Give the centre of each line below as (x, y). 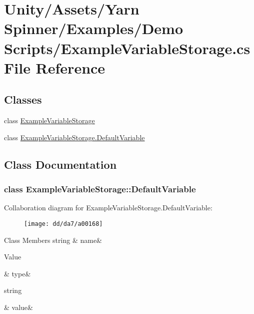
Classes (23, 99)
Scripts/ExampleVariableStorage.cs (127, 48)
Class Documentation (60, 164)
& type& (17, 273)
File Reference (55, 67)
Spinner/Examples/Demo (94, 28)
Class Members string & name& (53, 240)
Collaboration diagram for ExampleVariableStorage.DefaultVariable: (108, 208)
